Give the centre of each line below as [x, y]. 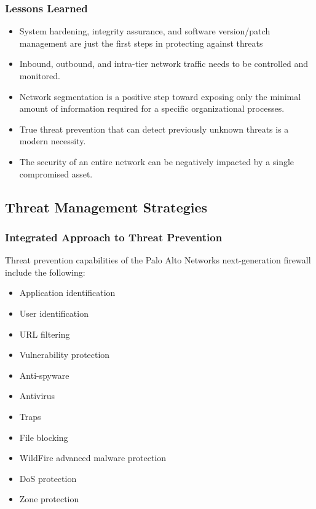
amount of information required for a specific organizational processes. [152, 108]
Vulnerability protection [65, 355]
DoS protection [48, 478]
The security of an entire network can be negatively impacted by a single [157, 161]
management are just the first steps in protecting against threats [141, 43]
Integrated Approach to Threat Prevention [114, 237]
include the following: [45, 272]
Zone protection [49, 499]
